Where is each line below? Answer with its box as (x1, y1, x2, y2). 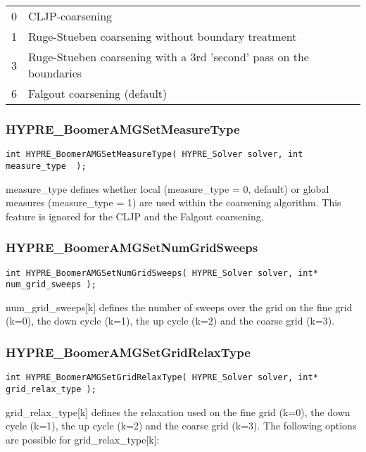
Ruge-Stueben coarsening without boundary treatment (28, 28, 297, 44)
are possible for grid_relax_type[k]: (6, 432, 160, 446)
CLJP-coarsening (28, 8, 113, 24)
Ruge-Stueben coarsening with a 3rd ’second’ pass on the (28, 49, 309, 65)
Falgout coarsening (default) (28, 85, 168, 101)
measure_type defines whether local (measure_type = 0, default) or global (6, 181, 329, 196)
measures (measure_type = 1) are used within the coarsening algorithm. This (6, 195, 341, 210)
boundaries (28, 65, 82, 81)
